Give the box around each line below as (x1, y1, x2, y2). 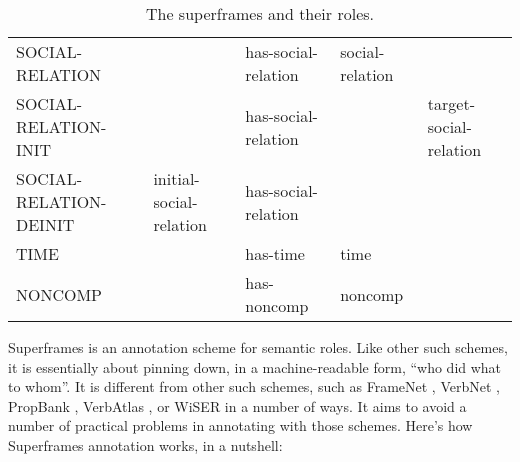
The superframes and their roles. (145, 2, 374, 25)
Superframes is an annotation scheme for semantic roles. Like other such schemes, (8, 337, 508, 357)
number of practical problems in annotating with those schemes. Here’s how (8, 415, 473, 436)
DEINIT (16, 213, 75, 236)
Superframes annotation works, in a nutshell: (8, 434, 283, 455)
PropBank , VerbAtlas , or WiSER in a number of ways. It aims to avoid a (8, 395, 467, 416)
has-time (245, 242, 305, 265)
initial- (153, 167, 200, 190)
